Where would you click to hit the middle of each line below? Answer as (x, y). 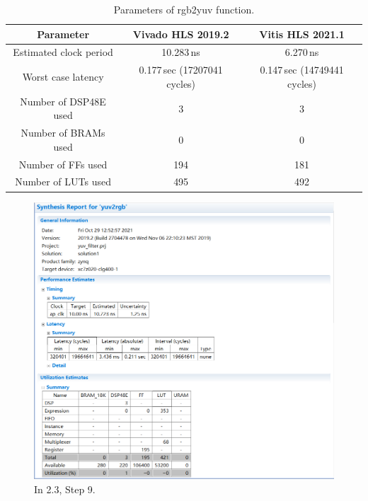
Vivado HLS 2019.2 (181, 34)
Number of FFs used (63, 164)
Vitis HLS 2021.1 (302, 34)
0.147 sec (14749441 (302, 70)
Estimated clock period (63, 52)
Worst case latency (63, 77)
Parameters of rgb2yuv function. (184, 9)
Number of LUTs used (63, 182)
